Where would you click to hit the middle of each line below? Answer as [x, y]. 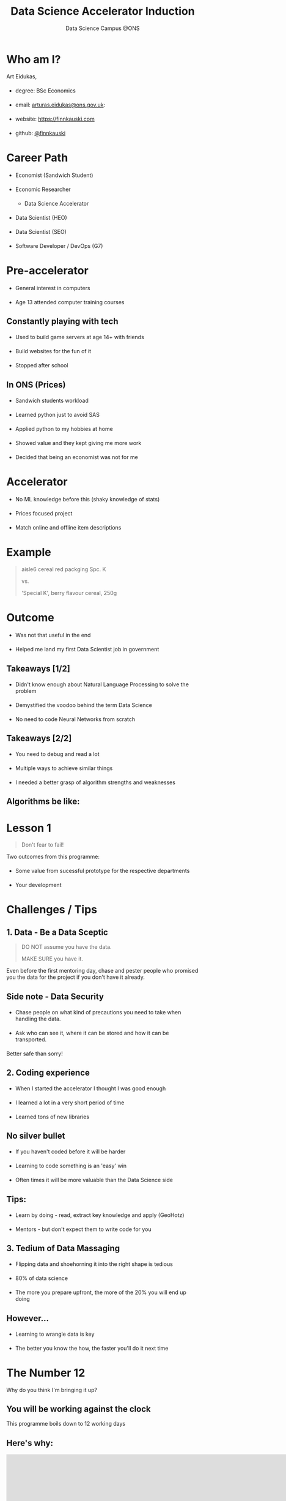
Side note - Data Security [55, 996]
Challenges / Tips [52, 910]
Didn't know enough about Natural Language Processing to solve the [102, 684]
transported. [31, 1039]
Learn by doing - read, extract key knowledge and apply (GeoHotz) [100, 1215]
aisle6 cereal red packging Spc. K [64, 569]
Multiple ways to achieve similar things [64, 768]
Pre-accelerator [47, 271]
